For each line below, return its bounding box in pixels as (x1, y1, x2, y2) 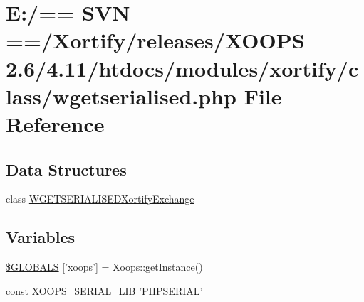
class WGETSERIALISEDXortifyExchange (6, 191, 194, 206)
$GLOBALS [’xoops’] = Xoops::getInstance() (6, 259, 203, 274)
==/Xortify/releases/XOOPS (6, 26, 305, 55)
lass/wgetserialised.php (6, 81, 236, 110)
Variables (6, 226, 76, 248)
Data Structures (6, 158, 127, 180)
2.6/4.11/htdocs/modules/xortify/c (6, 53, 359, 82)
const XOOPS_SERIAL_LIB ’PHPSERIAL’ (6, 283, 203, 298)
